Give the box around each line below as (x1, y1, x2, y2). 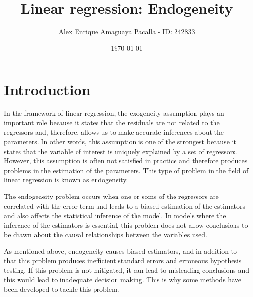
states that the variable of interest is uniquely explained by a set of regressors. (4, 146, 237, 156)
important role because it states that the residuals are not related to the (4, 117, 220, 127)
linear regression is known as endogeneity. (4, 175, 128, 185)
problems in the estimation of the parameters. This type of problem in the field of (4, 165, 249, 175)
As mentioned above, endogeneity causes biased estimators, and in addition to (4, 245, 237, 256)
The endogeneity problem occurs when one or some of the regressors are (4, 191, 219, 201)
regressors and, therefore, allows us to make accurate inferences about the (4, 127, 224, 137)
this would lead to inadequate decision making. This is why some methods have (4, 274, 241, 284)
